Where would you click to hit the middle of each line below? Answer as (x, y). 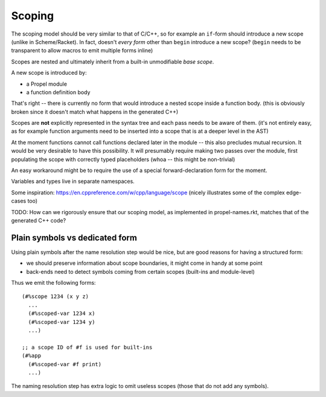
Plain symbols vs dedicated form (74, 237)
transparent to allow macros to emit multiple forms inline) (82, 51)
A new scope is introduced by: (49, 73)
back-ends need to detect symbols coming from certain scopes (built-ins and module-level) (140, 272)
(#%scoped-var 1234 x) (62, 313)
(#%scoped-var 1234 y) (62, 322)
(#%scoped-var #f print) (65, 364)
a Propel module (47, 84)
